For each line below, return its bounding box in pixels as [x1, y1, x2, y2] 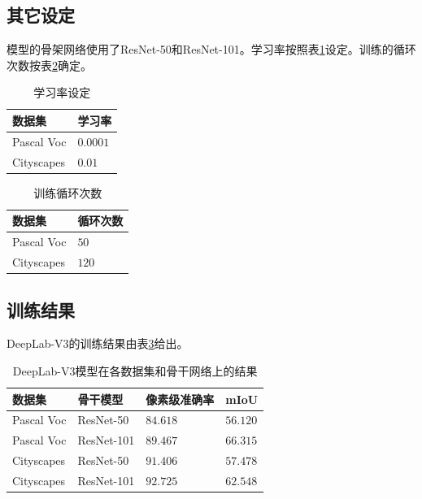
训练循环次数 [33, 184, 102, 201]
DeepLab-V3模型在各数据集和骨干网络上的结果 [12, 362, 258, 379]
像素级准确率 [146, 390, 215, 407]
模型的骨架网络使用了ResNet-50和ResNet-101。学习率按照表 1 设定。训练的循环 [7, 41, 416, 58]
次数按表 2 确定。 [7, 56, 92, 73]
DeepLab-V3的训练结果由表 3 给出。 [7, 335, 189, 352]
